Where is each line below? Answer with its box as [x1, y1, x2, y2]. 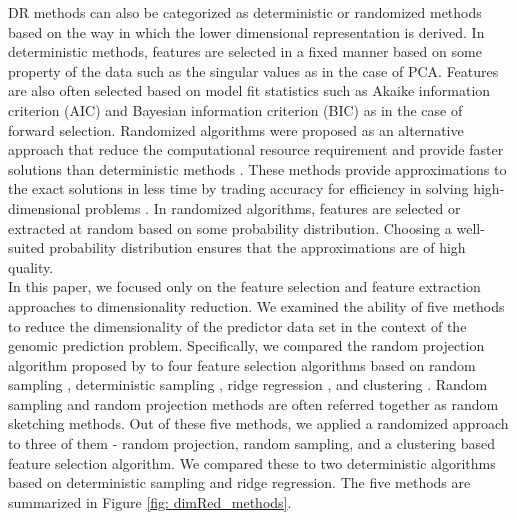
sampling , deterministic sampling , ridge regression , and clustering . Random [8, 374, 488, 395]
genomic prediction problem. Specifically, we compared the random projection [8, 335, 485, 356]
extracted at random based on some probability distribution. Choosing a [8, 217, 452, 238]
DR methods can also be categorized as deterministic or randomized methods [8, 2, 482, 22]
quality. [8, 256, 54, 277]
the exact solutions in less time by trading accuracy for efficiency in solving [8, 178, 469, 199]
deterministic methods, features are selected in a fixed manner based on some [8, 41, 482, 62]
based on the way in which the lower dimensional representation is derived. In [8, 21, 485, 42]
